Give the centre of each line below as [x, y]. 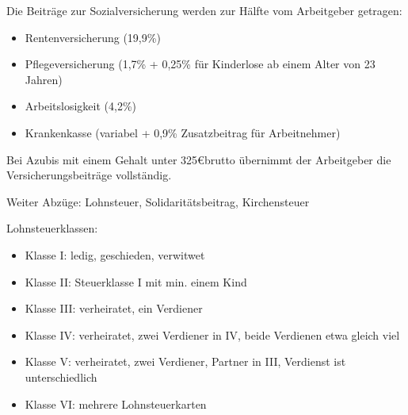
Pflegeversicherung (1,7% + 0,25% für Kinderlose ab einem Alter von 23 [200, 64]
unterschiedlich [61, 377]
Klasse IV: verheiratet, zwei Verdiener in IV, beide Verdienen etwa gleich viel [212, 334]
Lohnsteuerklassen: [52, 228]
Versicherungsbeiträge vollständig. [89, 175]
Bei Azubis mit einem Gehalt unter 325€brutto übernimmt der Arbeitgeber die [199, 159]
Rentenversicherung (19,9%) [93, 37]
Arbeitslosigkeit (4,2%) [80, 106]
